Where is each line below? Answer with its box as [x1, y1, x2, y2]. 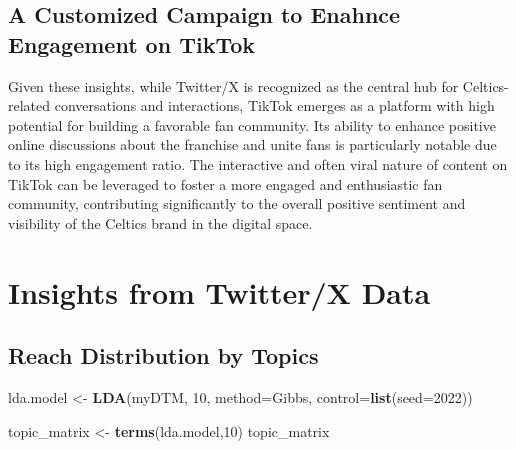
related [8, 95, 51, 116]
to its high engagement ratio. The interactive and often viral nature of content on [8, 153, 508, 174]
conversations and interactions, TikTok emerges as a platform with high [54, 95, 495, 116]
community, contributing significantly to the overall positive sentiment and [8, 193, 466, 214]
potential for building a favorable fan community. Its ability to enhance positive [8, 114, 496, 135]
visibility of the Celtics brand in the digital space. [8, 212, 313, 233]
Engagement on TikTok [8, 28, 256, 59]
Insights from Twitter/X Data [8, 271, 431, 312]
